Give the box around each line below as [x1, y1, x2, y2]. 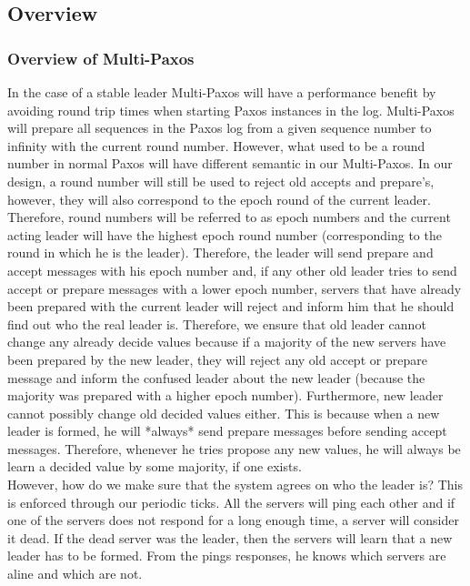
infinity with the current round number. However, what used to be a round [7, 136, 425, 155]
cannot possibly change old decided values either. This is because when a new [7, 403, 440, 422]
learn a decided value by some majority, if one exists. [7, 457, 302, 476]
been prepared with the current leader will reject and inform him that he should [7, 297, 455, 316]
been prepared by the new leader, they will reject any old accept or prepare [7, 349, 427, 369]
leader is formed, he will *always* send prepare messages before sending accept [7, 421, 447, 440]
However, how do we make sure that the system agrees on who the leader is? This [7, 475, 464, 494]
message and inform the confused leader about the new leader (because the [7, 368, 425, 387]
